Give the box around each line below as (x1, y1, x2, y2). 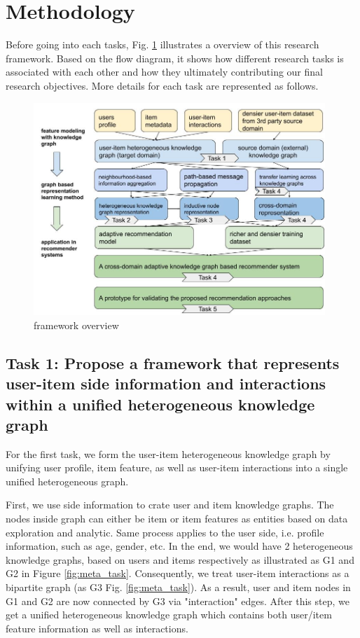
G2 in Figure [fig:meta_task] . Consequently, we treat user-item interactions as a (6, 566, 349, 581)
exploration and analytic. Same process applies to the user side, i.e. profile (6, 525, 324, 539)
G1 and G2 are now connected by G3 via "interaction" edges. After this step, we (6, 593, 349, 608)
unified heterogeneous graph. (6, 473, 129, 488)
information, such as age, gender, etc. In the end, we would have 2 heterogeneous (6, 539, 353, 553)
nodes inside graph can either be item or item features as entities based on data (6, 511, 348, 526)
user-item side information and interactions (6, 373, 326, 394)
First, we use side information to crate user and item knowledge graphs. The (6, 497, 334, 512)
